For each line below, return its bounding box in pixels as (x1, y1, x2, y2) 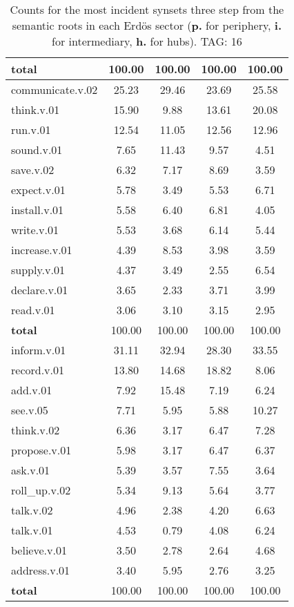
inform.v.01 (11, 342, 66, 358)
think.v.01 (11, 102, 60, 117)
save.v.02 (11, 162, 55, 177)
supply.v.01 (11, 262, 65, 278)
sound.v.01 (11, 142, 63, 157)
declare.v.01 (11, 282, 68, 298)
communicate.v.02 (11, 81, 98, 97)
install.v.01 (11, 202, 64, 218)
